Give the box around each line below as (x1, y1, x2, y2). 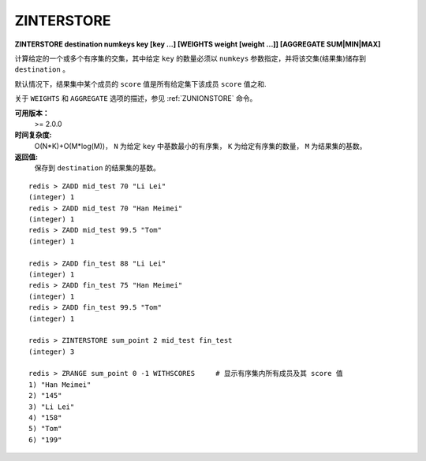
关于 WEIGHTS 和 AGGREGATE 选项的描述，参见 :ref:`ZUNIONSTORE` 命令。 (14, 94, 257, 103)
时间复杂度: (14, 130, 52, 139)
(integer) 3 (28, 347, 75, 356)
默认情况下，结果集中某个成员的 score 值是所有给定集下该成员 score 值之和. (14, 79, 267, 88)
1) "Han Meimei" (28, 380, 92, 389)
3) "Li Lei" (28, 402, 75, 411)
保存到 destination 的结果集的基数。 (34, 163, 161, 173)
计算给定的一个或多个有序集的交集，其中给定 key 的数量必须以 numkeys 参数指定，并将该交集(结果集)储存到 (14, 54, 367, 63)
